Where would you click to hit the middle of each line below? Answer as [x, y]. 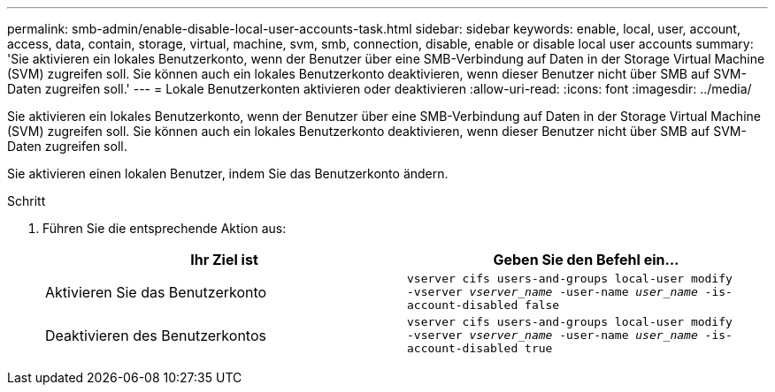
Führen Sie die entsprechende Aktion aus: [165, 228]
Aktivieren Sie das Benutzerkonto [156, 292]
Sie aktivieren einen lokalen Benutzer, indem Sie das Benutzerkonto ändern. [228, 173]
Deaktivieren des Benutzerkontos [156, 335]
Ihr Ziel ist [224, 260]
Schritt [27, 201]
